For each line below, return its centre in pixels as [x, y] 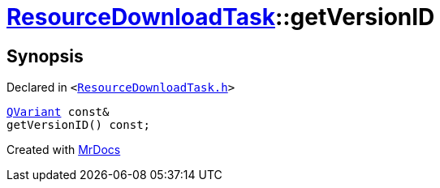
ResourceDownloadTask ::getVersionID [221, 17]
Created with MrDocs [64, 150]
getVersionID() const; [79, 125]
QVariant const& [58, 112]
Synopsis [45, 56]
